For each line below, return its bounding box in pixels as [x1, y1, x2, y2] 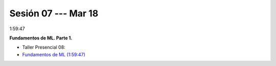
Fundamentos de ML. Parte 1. [9, 35, 73, 41]
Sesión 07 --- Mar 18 [9, 8, 99, 19]
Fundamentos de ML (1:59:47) [22, 51, 85, 57]
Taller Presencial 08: [22, 44, 66, 51]
